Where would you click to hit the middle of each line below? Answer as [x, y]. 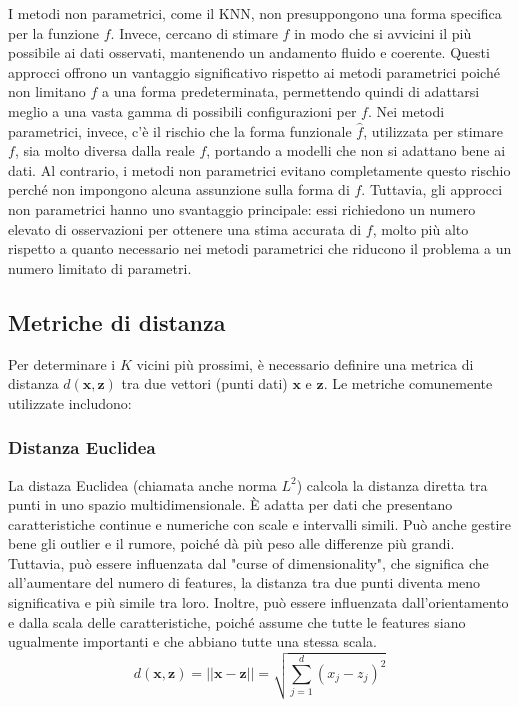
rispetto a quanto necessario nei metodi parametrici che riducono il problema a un [260, 248]
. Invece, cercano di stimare [194, 32]
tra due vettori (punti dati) [204, 383]
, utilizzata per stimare [433, 130]
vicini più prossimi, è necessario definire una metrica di [305, 363]
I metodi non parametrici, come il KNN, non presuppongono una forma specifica [255, 13]
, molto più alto [420, 228]
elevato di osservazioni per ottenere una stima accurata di [185, 228]
